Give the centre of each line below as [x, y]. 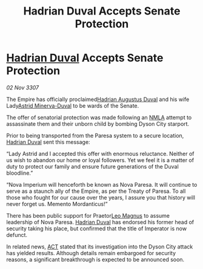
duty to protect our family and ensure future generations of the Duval [92, 166]
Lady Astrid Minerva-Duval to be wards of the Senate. [73, 105]
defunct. [17, 235]
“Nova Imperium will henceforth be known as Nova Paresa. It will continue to [102, 184]
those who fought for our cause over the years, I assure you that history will [101, 197]
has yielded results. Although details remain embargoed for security [91, 253]
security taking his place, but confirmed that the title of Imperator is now [96, 228]
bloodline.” [20, 173]
